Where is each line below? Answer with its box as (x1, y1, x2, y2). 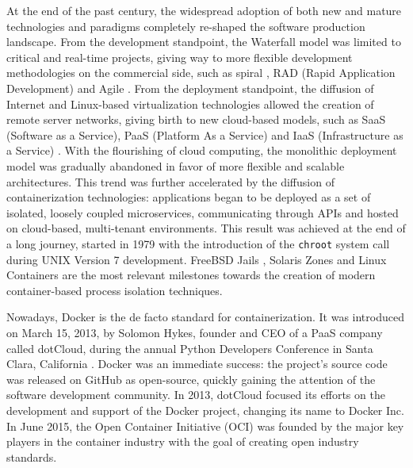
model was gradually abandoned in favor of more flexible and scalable (6, 157, 345, 174)
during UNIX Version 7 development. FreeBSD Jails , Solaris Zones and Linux (6, 251, 387, 267)
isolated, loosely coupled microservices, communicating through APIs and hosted (6, 204, 399, 221)
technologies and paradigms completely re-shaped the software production (6, 17, 365, 34)
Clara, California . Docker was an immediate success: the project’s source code (6, 355, 388, 372)
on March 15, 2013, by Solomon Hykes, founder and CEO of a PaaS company (6, 324, 383, 340)
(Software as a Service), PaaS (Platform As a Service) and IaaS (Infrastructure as (6, 126, 403, 143)
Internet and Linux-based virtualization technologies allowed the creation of (6, 95, 374, 112)
